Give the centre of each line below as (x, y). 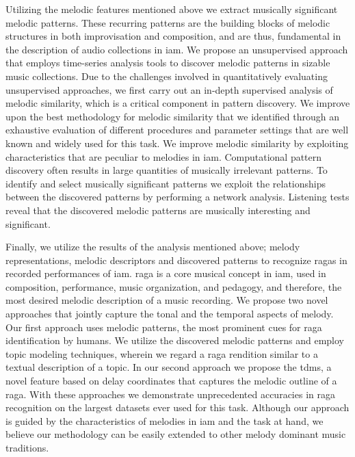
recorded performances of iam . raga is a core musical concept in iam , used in (166, 273)
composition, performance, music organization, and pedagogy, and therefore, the (174, 286)
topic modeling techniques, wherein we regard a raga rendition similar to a (162, 353)
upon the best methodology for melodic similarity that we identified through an (172, 116)
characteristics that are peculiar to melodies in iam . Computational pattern (164, 156)
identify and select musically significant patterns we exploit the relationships (166, 183)
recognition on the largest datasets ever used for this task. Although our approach (177, 407)
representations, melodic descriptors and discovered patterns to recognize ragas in (176, 260)
